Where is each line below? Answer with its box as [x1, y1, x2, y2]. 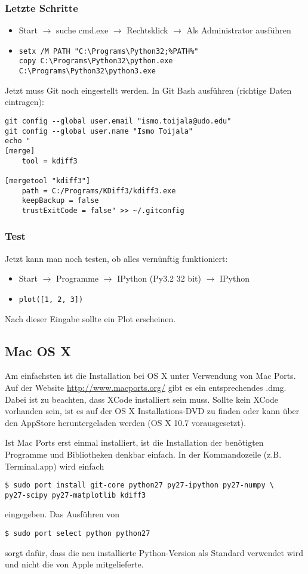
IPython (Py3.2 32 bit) [117, 272, 201, 285]
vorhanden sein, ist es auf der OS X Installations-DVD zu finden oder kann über [5, 405, 300, 417]
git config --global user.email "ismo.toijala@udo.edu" [5, 116, 232, 125]
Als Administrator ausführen [186, 24, 291, 36]
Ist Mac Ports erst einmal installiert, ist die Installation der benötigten [5, 436, 264, 449]
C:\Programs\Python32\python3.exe [19, 67, 156, 76]
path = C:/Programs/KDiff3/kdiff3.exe [21, 186, 176, 195]
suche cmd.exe [56, 24, 109, 36]
